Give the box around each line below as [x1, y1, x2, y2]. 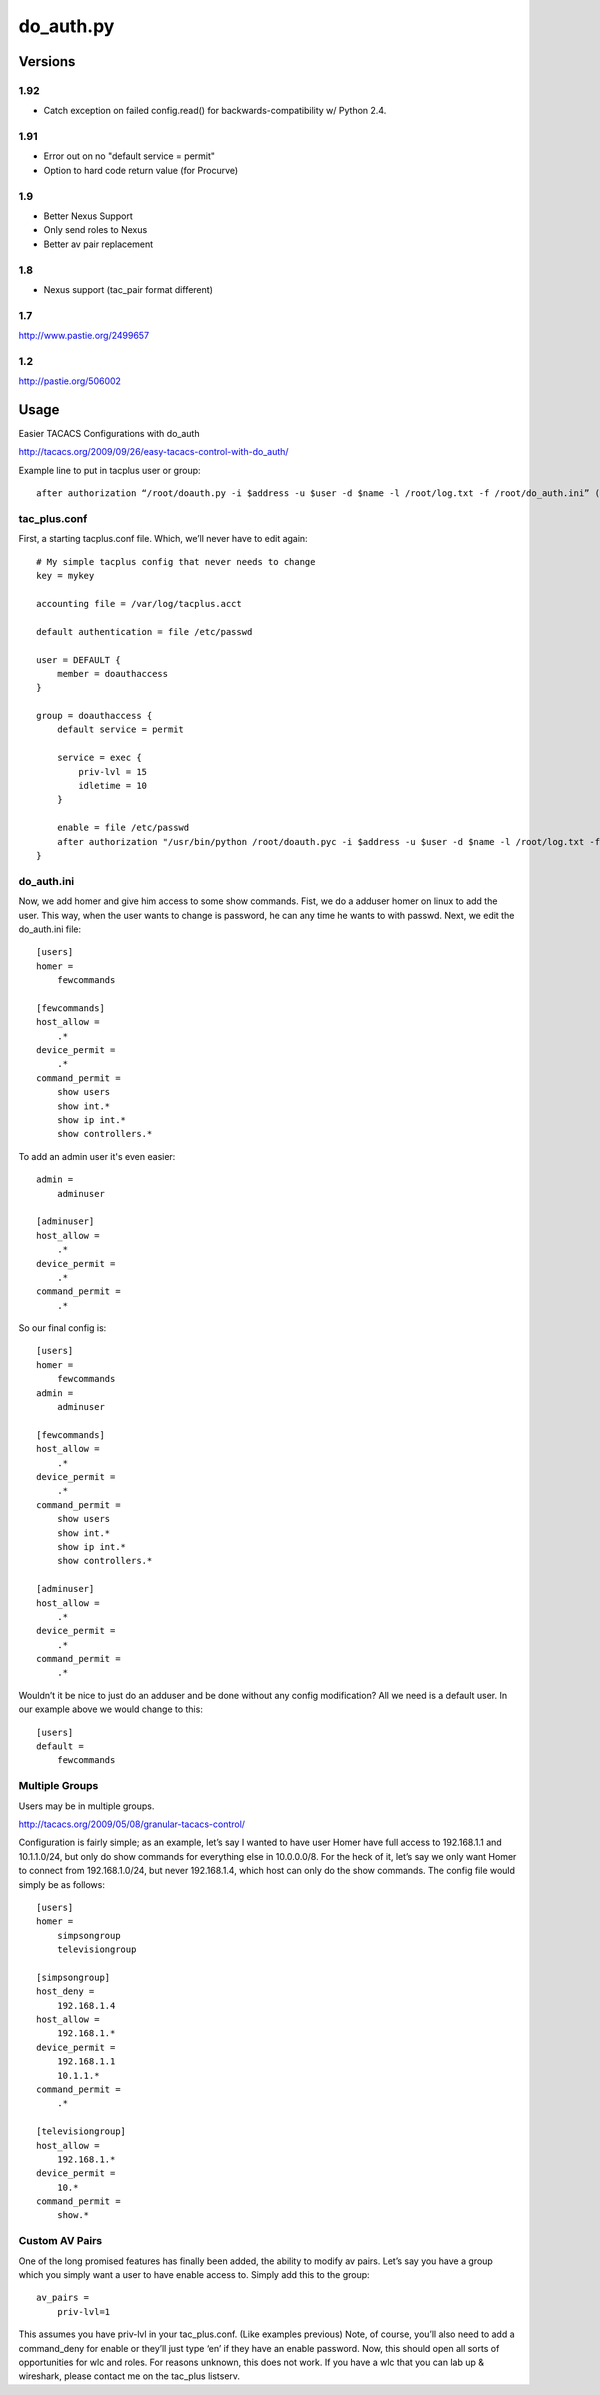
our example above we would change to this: [18, 1703, 204, 1715]
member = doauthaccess [56, 668, 169, 679]
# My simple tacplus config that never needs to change [36, 556, 316, 567]
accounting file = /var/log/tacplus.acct [36, 598, 242, 609]
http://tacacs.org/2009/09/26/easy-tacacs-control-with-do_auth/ [18, 446, 289, 458]
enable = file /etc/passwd [56, 822, 190, 834]
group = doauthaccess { [36, 710, 153, 722]
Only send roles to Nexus [43, 224, 148, 236]
